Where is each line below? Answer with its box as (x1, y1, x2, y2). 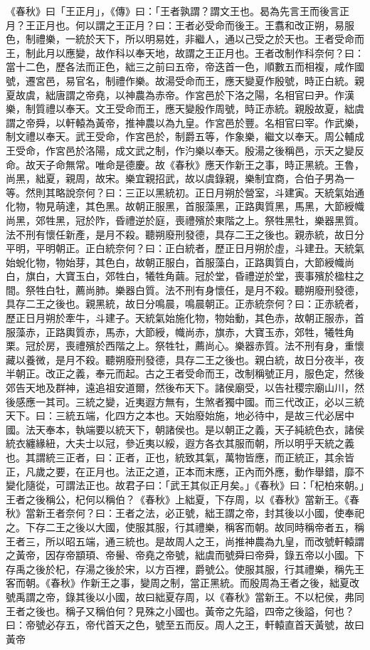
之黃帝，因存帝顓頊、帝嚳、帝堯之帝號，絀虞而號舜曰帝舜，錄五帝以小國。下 (6, 547, 364, 562)
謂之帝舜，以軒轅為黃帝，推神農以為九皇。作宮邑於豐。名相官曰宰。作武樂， (6, 115, 364, 130)
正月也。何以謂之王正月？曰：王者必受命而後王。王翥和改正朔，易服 (35, 17, 354, 32)
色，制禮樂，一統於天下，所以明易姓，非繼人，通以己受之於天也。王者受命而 (6, 31, 364, 46)
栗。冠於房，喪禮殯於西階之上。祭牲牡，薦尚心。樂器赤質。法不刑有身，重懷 (6, 338, 364, 353)
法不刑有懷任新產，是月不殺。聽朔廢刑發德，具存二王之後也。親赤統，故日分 (6, 226, 364, 241)
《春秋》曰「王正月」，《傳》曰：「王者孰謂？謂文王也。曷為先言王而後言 (6, 4, 339, 18)
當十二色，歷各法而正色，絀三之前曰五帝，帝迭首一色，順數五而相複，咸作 (6, 59, 354, 74)
